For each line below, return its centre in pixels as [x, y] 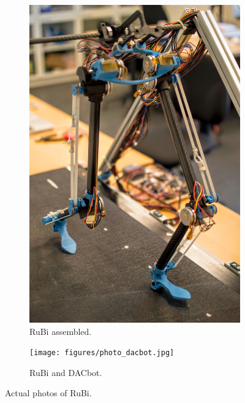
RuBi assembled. [61, 331]
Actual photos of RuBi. [48, 393]
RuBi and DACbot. [66, 372]
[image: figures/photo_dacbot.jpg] [102, 353]
